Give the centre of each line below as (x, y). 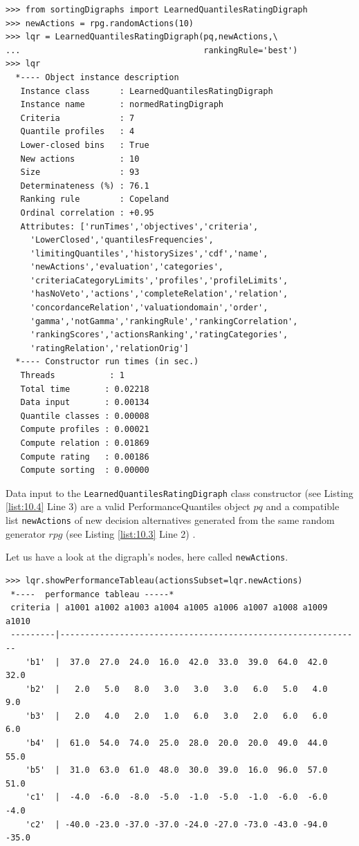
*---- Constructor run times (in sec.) (107, 362)
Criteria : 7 (77, 118)
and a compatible (303, 506)
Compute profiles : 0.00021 (85, 430)
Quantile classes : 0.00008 (85, 416)
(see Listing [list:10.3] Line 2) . (131, 533)
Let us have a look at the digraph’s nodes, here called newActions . (147, 557)
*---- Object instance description (97, 77)
